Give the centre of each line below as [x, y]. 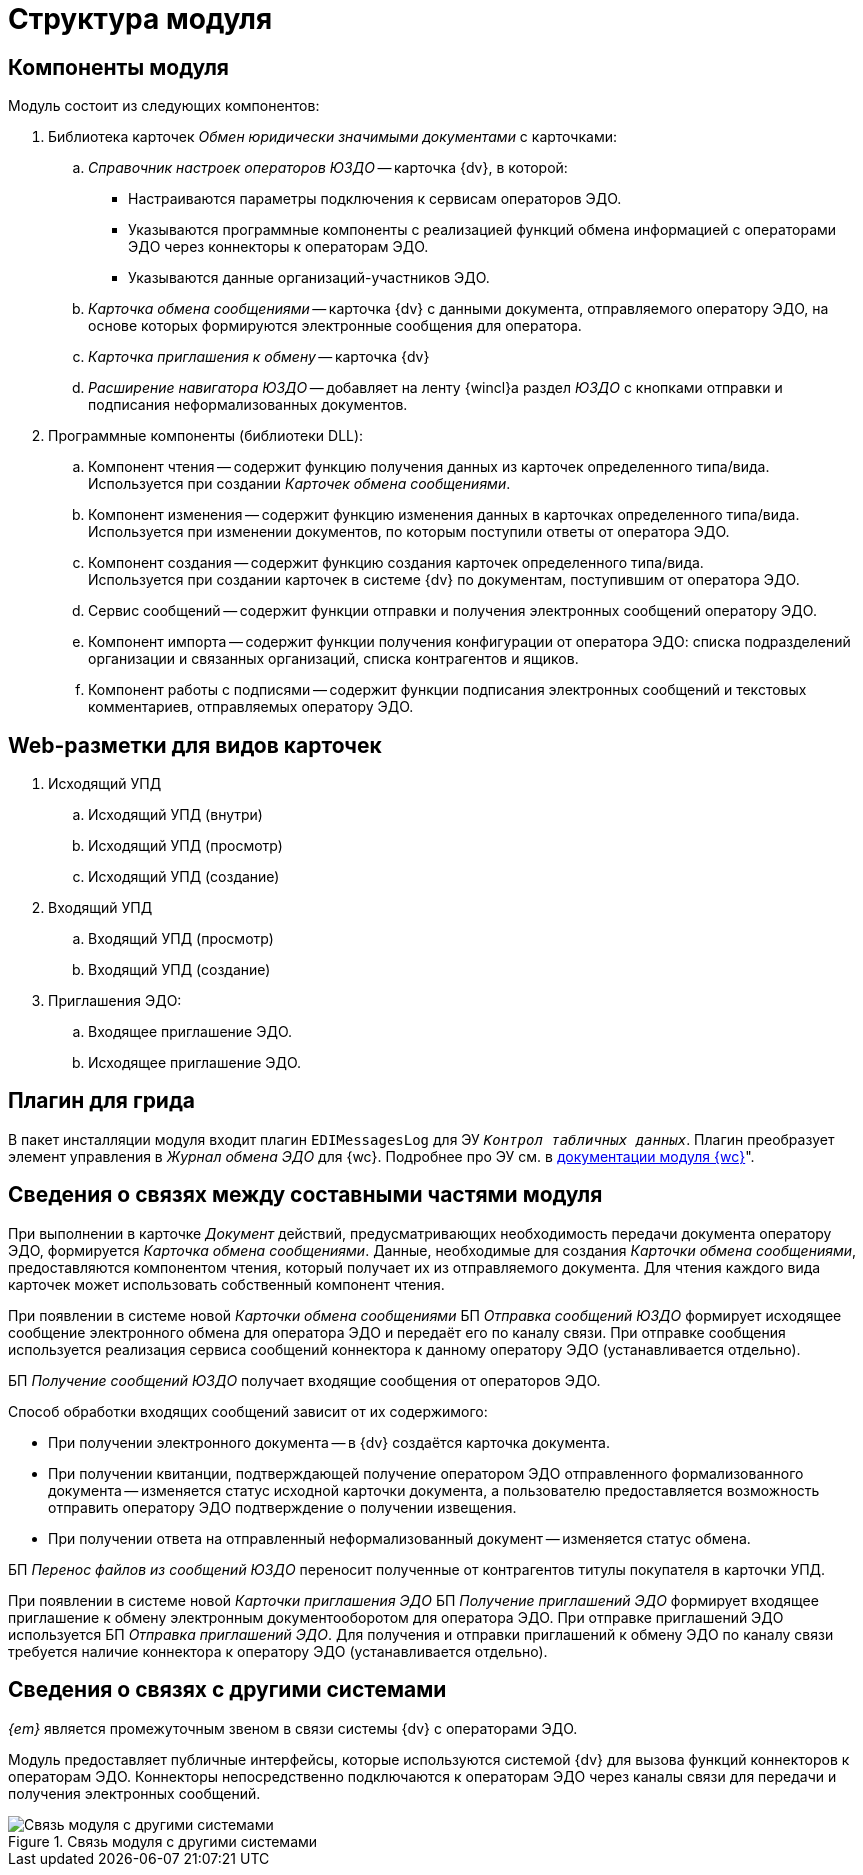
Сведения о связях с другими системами [227, 1690]
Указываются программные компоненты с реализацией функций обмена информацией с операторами [482, 230]
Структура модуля [140, 19]
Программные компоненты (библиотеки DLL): [206, 436]
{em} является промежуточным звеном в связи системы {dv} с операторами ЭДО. [293, 1728]
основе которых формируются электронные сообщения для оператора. [335, 326]
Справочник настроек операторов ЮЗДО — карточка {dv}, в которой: [328, 168]
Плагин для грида [102, 1101]
